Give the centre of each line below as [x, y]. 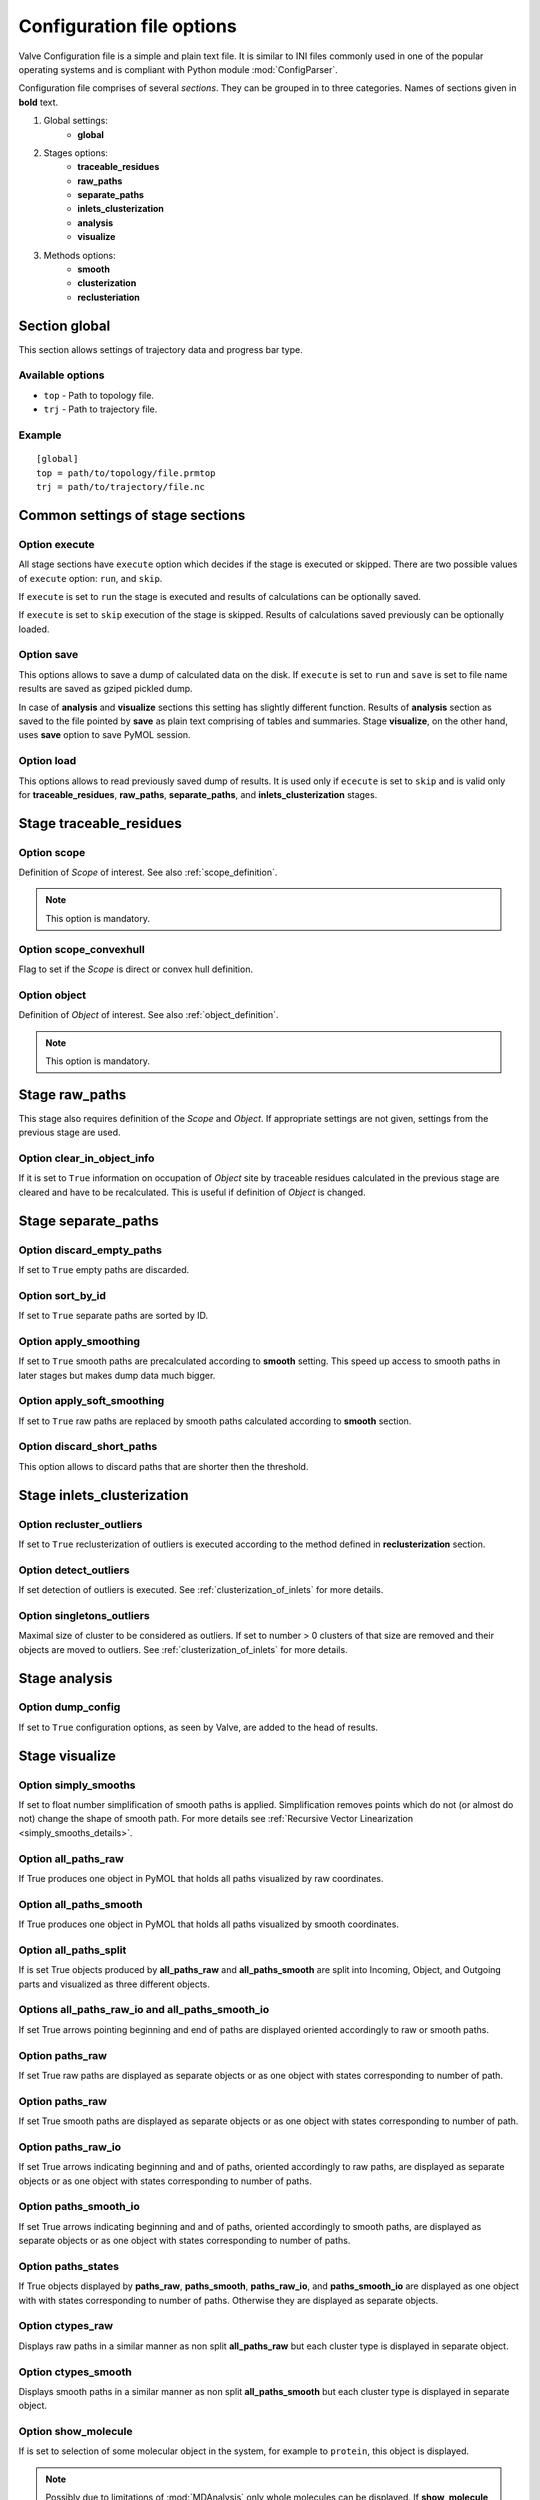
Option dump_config [69, 1707]
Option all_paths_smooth [80, 1904]
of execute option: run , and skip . [90, 578]
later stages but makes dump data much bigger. [117, 1375]
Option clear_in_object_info [86, 1158]
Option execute [56, 544]
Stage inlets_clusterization [103, 1495]
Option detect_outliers [74, 1570]
